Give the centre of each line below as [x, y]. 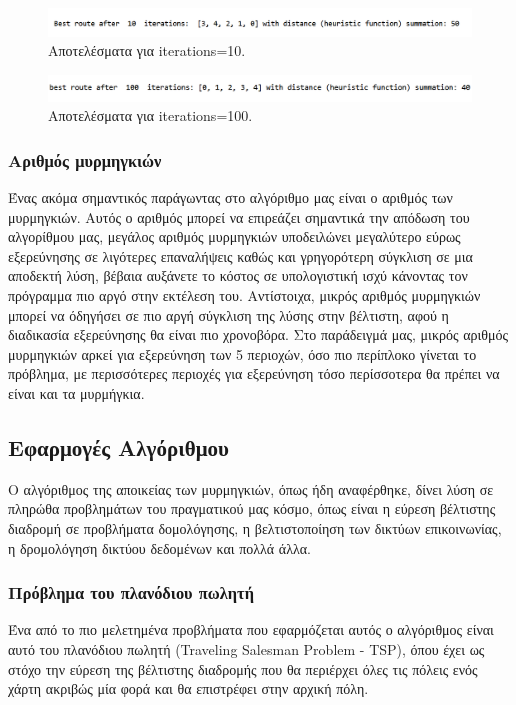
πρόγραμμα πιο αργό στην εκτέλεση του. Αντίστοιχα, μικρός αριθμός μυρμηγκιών [244, 295]
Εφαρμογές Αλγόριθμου [118, 446]
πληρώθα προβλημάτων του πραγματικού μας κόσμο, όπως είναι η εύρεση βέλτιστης [252, 508]
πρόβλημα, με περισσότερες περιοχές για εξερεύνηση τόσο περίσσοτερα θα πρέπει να [254, 373]
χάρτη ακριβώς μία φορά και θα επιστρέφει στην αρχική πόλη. [188, 688]
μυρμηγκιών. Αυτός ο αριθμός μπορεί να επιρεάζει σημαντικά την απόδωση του [239, 216]
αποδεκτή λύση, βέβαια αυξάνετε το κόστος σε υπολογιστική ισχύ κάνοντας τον [238, 275]
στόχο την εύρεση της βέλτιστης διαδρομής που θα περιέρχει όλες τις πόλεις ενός [243, 668]
